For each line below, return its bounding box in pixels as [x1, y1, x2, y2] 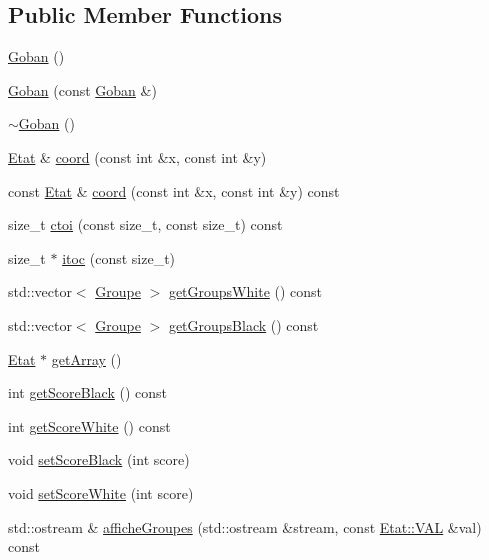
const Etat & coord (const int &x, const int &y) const [8, 180, 340, 201]
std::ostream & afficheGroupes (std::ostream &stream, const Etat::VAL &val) [8, 516, 482, 537]
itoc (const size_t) [62, 247, 176, 268]
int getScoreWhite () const [8, 415, 171, 436]
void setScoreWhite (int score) [8, 482, 194, 503]
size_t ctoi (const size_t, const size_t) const [8, 214, 283, 235]
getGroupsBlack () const [168, 314, 319, 335]
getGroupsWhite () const [168, 281, 323, 302]
